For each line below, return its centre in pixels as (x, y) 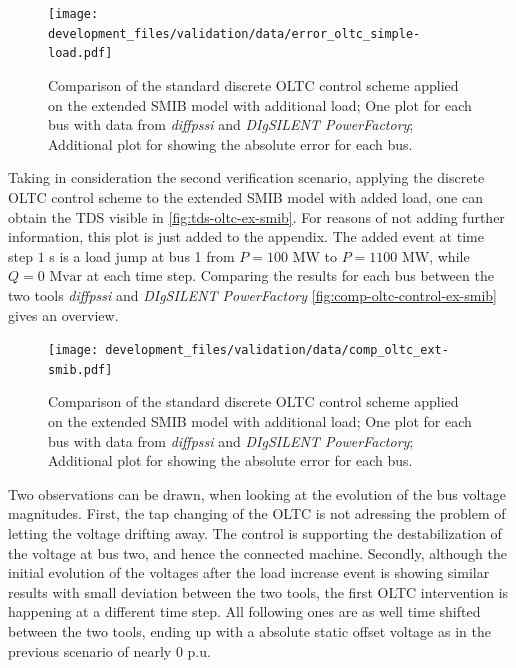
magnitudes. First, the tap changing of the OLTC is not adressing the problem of (257, 513)
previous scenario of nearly (90, 650)
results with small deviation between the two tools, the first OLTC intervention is (258, 591)
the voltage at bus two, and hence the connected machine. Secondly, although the (258, 552)
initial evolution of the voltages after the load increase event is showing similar (249, 572)
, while (449, 255)
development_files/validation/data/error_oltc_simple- (234, 33)
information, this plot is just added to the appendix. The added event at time (246, 236)
